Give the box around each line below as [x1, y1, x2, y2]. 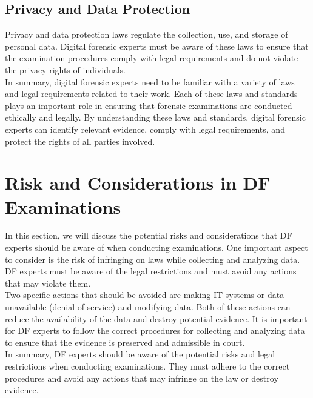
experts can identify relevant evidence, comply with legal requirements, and [5, 122, 285, 135]
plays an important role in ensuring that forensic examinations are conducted [5, 99, 292, 111]
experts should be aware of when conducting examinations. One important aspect [5, 241, 308, 254]
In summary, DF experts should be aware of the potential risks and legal [5, 348, 275, 360]
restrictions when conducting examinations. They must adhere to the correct [5, 359, 290, 372]
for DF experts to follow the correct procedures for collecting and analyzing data [5, 324, 305, 337]
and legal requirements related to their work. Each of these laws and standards [5, 87, 298, 100]
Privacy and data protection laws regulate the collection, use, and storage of [5, 28, 288, 41]
